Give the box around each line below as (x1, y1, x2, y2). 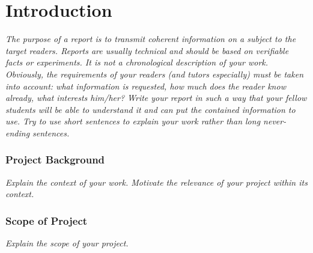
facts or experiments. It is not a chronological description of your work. (5, 56, 269, 69)
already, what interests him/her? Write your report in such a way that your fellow (5, 91, 307, 104)
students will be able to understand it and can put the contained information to (5, 103, 296, 115)
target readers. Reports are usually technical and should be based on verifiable (5, 44, 289, 56)
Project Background (5, 152, 105, 167)
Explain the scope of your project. (5, 237, 129, 249)
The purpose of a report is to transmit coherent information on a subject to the (5, 32, 296, 45)
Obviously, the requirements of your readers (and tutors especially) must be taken (5, 67, 304, 80)
